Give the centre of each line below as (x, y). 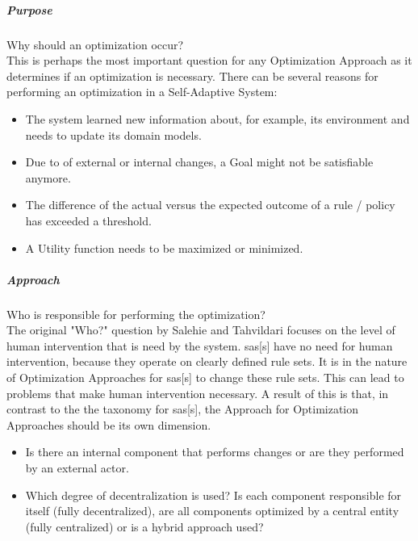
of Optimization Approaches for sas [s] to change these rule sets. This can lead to (205, 377)
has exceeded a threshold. (88, 220)
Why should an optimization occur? (95, 44)
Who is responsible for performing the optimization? (136, 314)
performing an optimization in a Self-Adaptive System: (142, 92)
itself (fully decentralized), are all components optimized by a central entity (212, 511)
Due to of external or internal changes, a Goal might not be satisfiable (199, 162)
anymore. (48, 177)
